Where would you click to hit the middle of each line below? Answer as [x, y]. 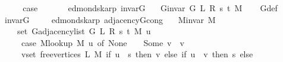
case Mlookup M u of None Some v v [103, 42]
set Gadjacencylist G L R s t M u [84, 31]
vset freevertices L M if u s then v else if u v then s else [137, 54]
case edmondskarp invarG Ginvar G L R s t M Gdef [150, 8]
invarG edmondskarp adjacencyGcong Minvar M [110, 19]
